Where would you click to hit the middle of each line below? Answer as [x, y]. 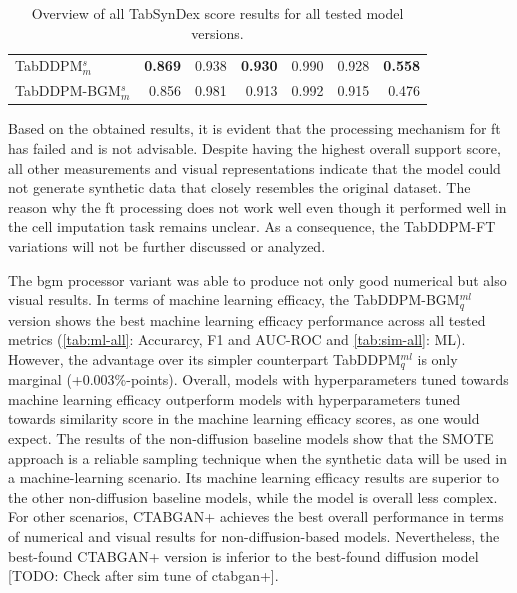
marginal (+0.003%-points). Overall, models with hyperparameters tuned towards [258, 379]
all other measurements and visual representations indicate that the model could [254, 167]
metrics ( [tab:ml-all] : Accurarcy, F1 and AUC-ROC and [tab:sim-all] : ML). [237, 339]
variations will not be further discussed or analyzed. [167, 245]
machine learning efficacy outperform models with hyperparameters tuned [234, 398]
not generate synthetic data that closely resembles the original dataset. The [239, 187]
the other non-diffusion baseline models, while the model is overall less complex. [253, 496]
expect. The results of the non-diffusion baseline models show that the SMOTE [251, 438]
